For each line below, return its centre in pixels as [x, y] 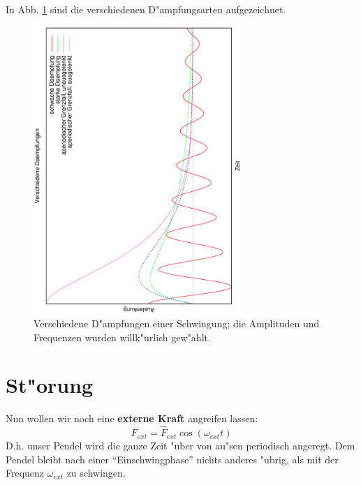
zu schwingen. [96, 473]
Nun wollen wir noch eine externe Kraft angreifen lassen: [132, 418]
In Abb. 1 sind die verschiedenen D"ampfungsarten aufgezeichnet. [146, 9]
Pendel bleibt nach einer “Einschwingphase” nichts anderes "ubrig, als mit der [172, 459]
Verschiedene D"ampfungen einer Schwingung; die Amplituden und [177, 323]
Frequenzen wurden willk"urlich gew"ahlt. [122, 337]
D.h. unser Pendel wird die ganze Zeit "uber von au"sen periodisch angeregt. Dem [180, 446]
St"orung [50, 385]
